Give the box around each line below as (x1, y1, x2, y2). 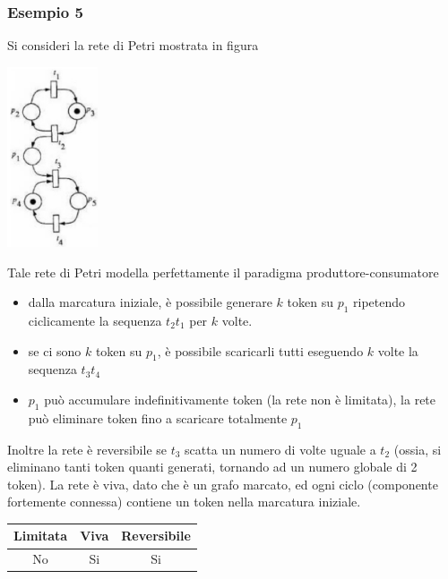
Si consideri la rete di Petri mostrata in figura (7, 36, 259, 55)
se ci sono (28, 341, 82, 360)
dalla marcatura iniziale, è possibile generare (28, 293, 272, 311)
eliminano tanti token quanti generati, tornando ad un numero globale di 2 (7, 457, 418, 476)
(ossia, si (393, 439, 442, 458)
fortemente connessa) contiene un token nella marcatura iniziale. (7, 492, 361, 511)
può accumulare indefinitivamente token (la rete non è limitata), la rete (44, 389, 436, 408)
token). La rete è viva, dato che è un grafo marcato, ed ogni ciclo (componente (7, 474, 438, 493)
